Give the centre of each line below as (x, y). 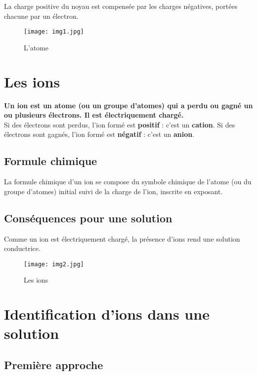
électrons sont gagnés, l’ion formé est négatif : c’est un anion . (99, 134)
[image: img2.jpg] (54, 264)
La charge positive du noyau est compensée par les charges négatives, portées (121, 6)
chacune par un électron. (41, 16)
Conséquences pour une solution (88, 218)
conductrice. (22, 248)
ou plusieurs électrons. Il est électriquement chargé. (94, 115)
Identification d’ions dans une (107, 314)
